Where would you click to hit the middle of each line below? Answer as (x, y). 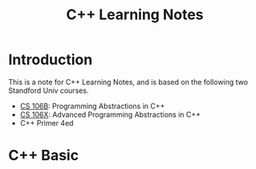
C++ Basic (43, 156)
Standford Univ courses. (49, 91)
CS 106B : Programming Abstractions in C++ (92, 106)
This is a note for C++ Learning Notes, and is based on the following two (128, 82)
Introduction (51, 60)
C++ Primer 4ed (47, 123)
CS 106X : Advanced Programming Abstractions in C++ (110, 115)
